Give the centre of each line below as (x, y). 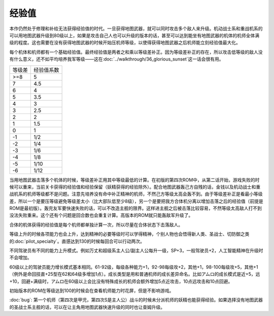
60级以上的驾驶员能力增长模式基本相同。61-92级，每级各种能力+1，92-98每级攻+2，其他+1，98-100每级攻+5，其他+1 (134, 267)
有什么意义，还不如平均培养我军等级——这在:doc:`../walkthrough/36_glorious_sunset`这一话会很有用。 (116, 59)
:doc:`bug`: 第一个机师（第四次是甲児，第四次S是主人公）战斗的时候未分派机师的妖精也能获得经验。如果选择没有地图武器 (136, 300)
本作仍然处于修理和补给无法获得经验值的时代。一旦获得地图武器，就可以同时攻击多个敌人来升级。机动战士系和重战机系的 (136, 28)
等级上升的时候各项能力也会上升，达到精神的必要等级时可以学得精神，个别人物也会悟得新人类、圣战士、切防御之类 (129, 234)
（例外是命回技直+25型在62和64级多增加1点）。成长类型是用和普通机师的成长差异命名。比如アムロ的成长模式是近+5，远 (135, 274)
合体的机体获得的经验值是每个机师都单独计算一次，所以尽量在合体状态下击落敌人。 (96, 224)
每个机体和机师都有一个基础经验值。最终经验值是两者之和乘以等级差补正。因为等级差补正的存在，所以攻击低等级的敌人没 (136, 52)
